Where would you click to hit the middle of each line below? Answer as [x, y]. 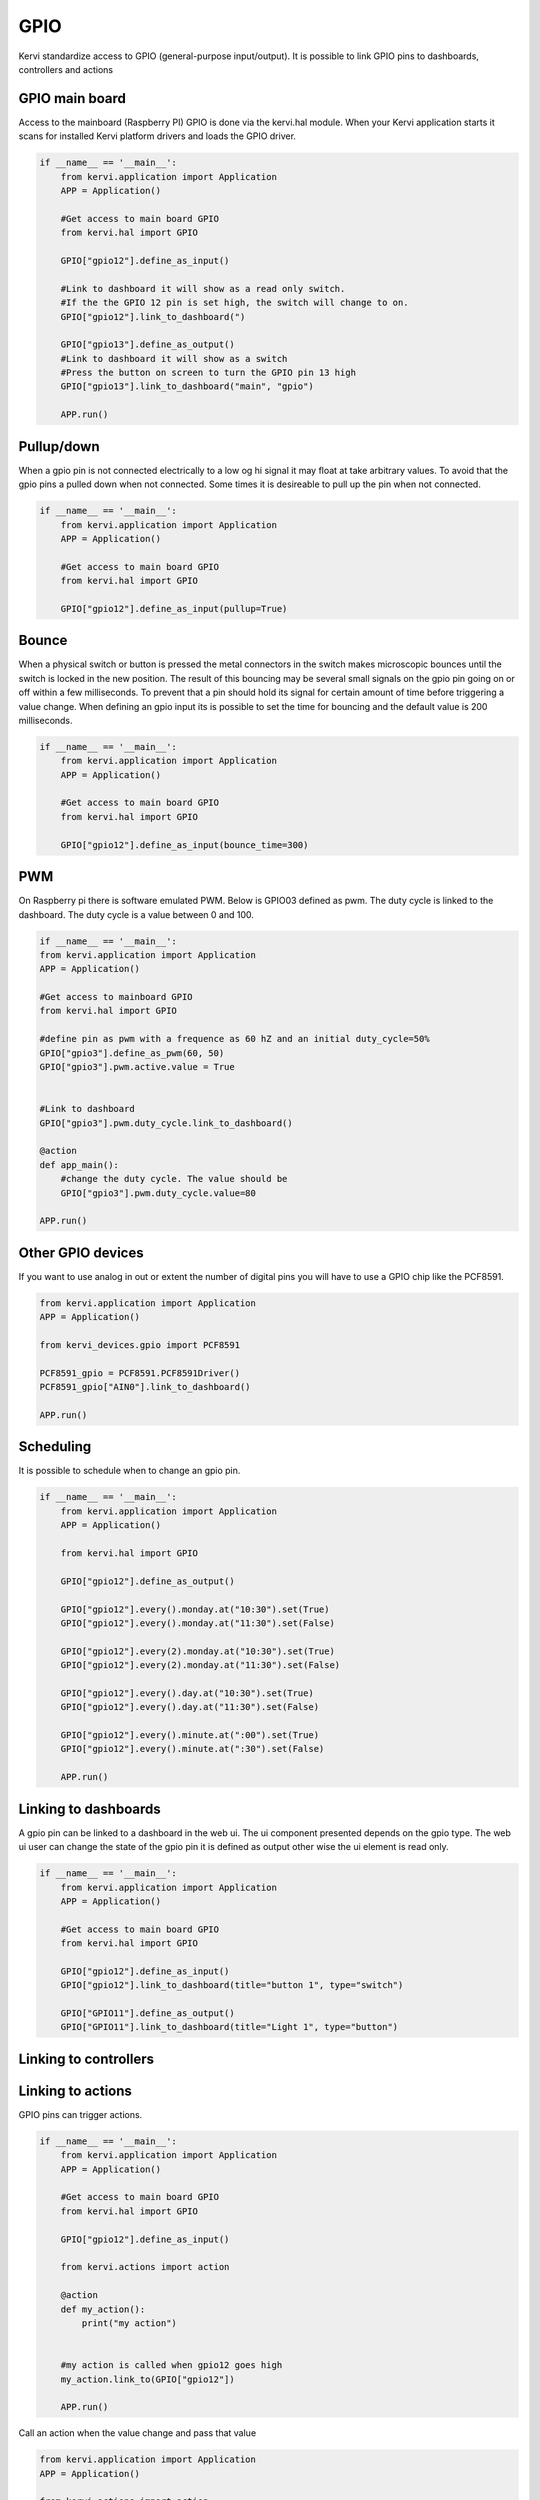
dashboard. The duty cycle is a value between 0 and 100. [136, 914]
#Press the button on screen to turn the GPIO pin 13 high [208, 373]
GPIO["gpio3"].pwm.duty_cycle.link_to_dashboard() [166, 1123]
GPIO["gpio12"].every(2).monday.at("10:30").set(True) [197, 1651]
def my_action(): [103, 2309]
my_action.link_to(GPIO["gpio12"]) [147, 2379]
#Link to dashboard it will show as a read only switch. [203, 288]
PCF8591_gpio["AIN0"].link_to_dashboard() [145, 1387]
